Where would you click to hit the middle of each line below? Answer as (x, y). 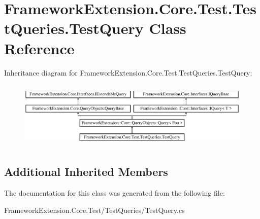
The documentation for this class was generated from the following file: (115, 192)
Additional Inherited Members (86, 172)
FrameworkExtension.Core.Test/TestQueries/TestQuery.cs (94, 210)
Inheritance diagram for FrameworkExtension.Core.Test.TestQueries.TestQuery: (128, 72)
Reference (39, 48)
